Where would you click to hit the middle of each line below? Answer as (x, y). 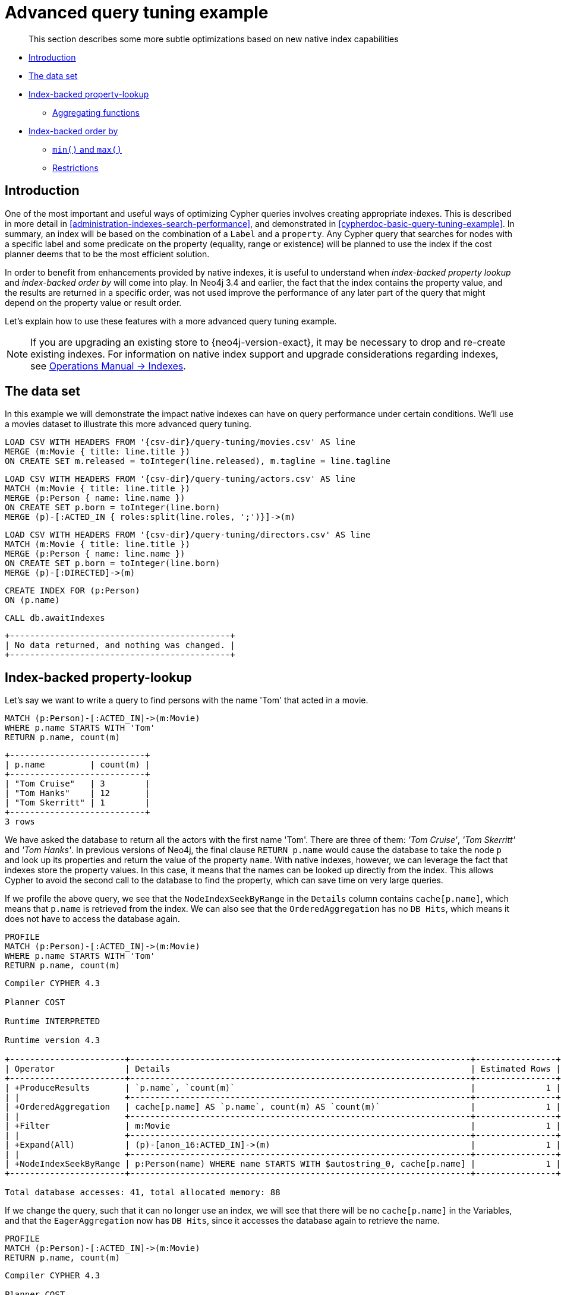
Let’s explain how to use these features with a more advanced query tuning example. (171, 321)
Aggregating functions (96, 112)
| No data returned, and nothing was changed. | (120, 645)
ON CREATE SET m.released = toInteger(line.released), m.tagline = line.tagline (198, 461)
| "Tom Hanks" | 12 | (78, 793)
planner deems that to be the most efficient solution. (107, 254)
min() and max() (87, 149)
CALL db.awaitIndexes (55, 618)
